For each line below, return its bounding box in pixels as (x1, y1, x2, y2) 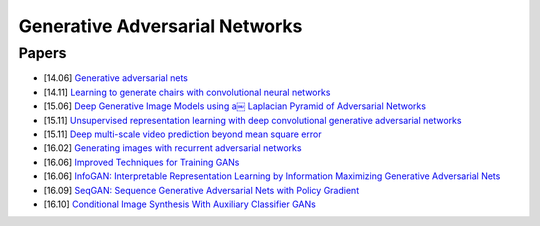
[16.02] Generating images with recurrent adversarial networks (43, 142, 302, 154)
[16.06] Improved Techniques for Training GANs (43, 156, 240, 168)
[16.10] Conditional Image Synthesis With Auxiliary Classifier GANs (43, 198, 317, 210)
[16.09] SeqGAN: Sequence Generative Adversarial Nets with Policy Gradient (43, 184, 360, 196)
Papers (18, 44, 67, 62)
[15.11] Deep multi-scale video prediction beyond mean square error (43, 128, 322, 140)
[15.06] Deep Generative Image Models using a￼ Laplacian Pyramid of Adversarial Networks (43, 100, 427, 112)
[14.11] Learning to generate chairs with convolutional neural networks (43, 86, 331, 98)
